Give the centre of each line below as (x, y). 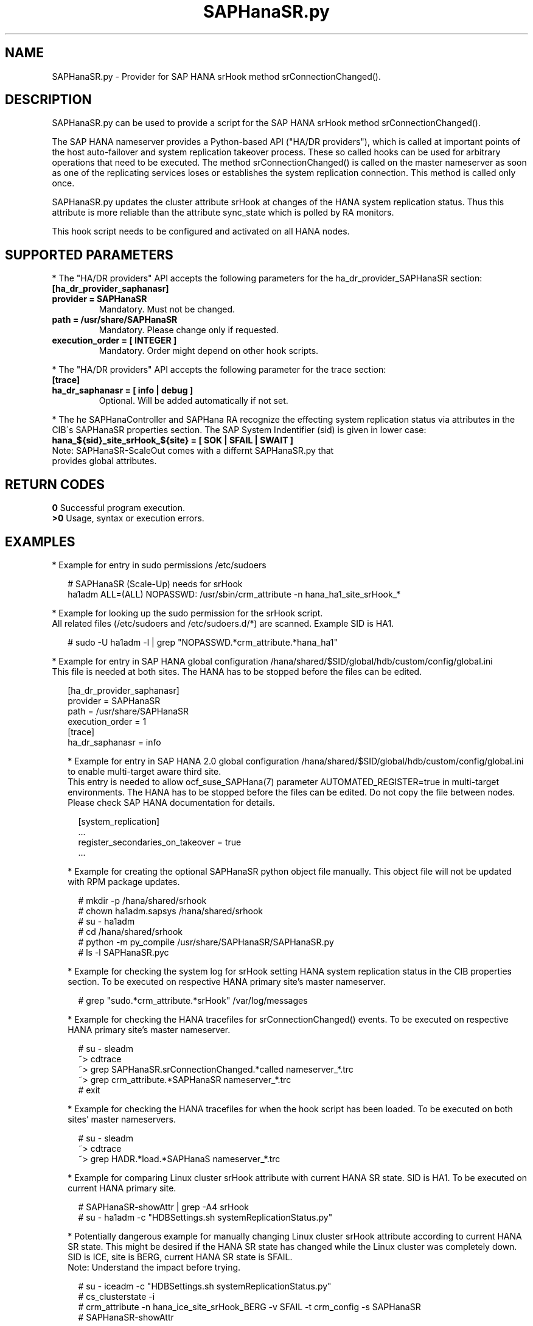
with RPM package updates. (124, 881)
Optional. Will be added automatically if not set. (193, 401)
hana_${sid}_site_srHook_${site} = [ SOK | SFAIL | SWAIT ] (173, 440)
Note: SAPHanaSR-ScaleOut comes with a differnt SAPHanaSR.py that (193, 451)
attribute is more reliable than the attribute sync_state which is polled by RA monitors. (223, 213)
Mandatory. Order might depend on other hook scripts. (209, 351)
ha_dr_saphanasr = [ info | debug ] (123, 390)
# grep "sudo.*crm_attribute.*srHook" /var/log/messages (193, 1000)
